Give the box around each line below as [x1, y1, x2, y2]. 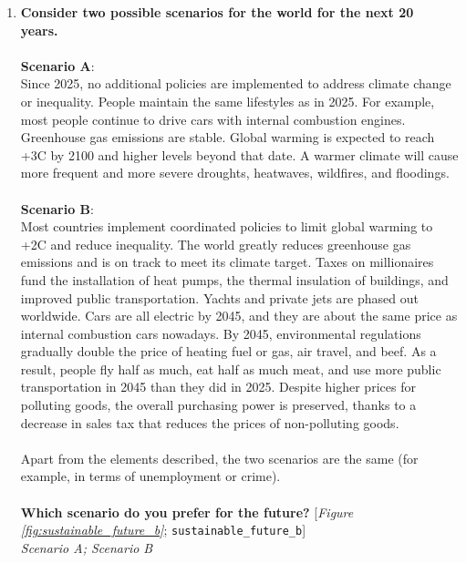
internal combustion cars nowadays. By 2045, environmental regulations [20, 323, 421, 343]
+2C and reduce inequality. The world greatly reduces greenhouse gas [20, 234, 411, 253]
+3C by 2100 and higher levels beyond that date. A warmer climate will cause [20, 145, 459, 164]
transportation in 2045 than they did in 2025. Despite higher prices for [20, 377, 416, 396]
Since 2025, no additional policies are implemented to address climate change [20, 74, 451, 93]
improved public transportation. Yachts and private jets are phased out [20, 288, 419, 307]
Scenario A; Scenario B [20, 537, 153, 557]
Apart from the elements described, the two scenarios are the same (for [20, 448, 419, 467]
